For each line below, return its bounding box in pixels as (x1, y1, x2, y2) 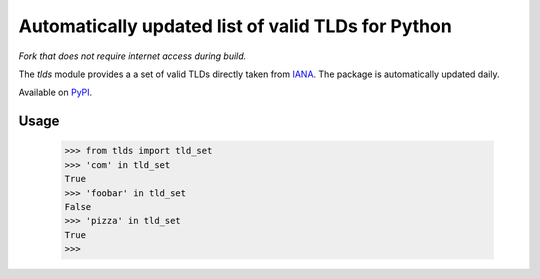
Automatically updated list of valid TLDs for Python (18, 15, 452, 37)
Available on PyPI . (18, 86, 93, 99)
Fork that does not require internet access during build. (18, 50, 247, 62)
